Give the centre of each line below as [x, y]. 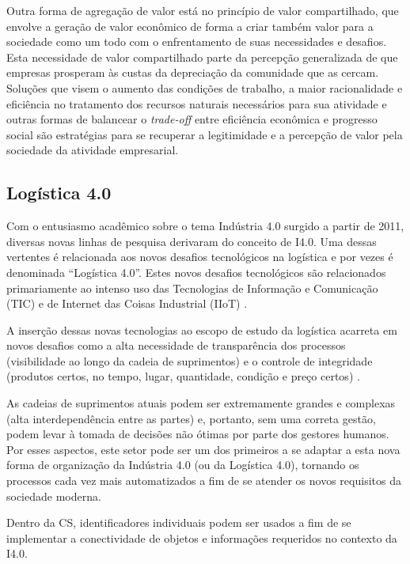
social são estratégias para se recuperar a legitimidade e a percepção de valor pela [205, 134]
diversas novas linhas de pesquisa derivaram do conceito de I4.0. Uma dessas [192, 241]
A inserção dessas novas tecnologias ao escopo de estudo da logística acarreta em [202, 329]
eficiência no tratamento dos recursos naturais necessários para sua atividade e [197, 103]
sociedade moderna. [54, 496]
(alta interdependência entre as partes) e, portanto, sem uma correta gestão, [191, 418]
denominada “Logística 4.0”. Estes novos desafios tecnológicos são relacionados [196, 272]
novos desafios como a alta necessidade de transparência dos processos [176, 345]
